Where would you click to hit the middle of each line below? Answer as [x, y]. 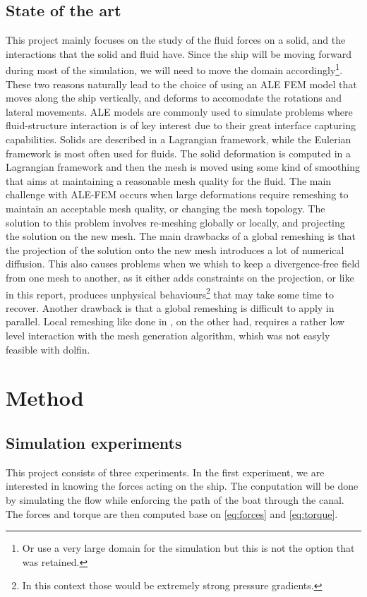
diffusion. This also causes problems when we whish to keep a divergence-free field [183, 264]
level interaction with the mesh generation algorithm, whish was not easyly [168, 335]
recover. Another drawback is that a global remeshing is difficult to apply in [170, 307]
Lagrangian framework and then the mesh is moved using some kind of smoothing [183, 167]
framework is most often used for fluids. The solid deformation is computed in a [179, 153]
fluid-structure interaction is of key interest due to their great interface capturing [181, 125]
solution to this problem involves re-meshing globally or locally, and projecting [175, 222]
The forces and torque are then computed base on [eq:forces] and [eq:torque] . [172, 513]
